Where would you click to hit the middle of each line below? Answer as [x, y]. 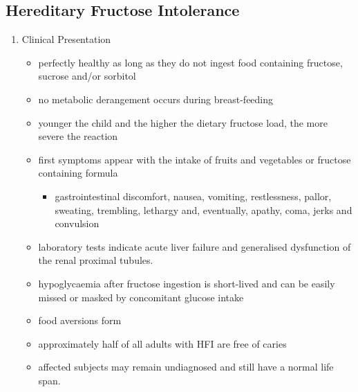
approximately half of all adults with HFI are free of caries [162, 343]
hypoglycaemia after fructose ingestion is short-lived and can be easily [187, 283]
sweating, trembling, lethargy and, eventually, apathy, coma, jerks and [204, 210]
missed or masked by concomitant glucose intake [141, 297]
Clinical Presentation [66, 39]
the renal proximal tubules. [96, 260]
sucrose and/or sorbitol [87, 76]
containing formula [78, 173]
